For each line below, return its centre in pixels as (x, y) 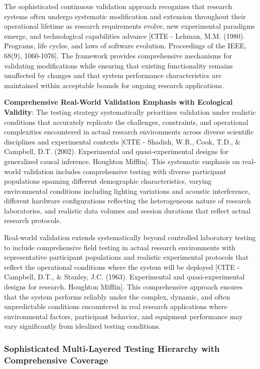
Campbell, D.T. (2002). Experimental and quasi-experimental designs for (116, 151)
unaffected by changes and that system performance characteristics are (113, 75)
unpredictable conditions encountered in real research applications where (116, 306)
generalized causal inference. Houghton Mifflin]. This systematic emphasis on (122, 161)
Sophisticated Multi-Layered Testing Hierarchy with (112, 348)
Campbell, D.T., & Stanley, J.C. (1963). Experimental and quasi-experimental (124, 277)
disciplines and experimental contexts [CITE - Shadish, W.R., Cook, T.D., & (122, 141)
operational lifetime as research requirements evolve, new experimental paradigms (129, 26)
